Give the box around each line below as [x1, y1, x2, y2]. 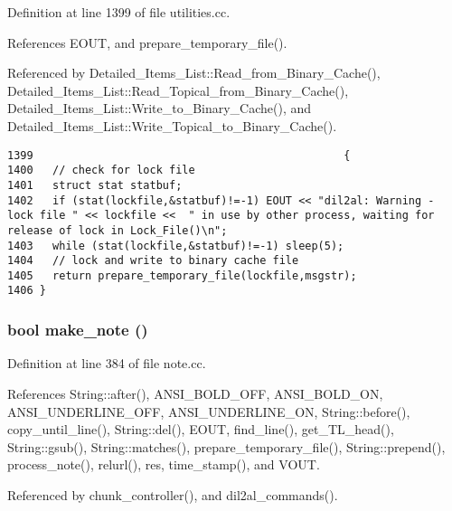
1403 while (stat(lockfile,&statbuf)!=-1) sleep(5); [7, 239, 344, 252]
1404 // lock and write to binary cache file [7, 254, 299, 268]
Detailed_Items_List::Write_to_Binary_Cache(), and [7, 99, 312, 118]
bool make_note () [7, 318, 148, 341]
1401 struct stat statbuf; [7, 178, 183, 192]
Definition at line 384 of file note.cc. [7, 354, 206, 373]
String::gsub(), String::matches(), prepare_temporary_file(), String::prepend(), [7, 437, 446, 456]
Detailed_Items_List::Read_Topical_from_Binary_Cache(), [7, 80, 349, 99]
